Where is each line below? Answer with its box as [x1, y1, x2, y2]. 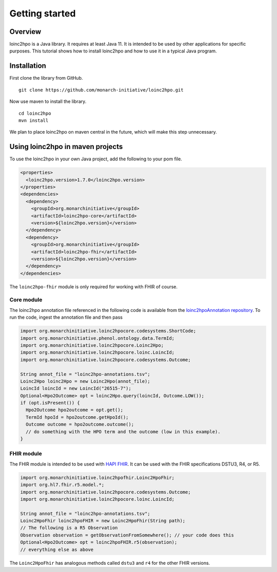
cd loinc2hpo [18, 110, 51, 116]
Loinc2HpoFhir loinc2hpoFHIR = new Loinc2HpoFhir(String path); [20, 518, 186, 524]
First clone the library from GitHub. [9, 75, 83, 81]
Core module [9, 296, 43, 303]
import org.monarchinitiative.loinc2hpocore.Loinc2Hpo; [20, 342, 164, 348]
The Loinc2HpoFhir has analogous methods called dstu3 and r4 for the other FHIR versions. [9, 560, 210, 566]
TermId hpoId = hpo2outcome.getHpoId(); [26, 414, 129, 420]
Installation [9, 62, 46, 70]
